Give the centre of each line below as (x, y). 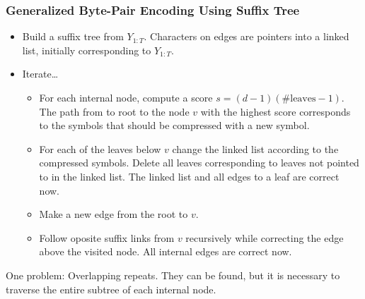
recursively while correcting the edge (265, 237)
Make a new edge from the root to (114, 214)
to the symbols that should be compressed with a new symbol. (174, 125)
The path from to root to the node (114, 111)
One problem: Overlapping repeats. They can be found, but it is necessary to (173, 275)
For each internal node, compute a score (126, 97)
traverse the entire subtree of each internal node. (111, 289)
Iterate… (40, 74)
